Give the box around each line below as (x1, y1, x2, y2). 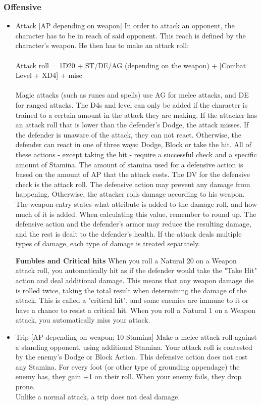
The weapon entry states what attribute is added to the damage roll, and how (15, 198, 257, 209)
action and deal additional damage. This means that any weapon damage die (15, 275, 254, 286)
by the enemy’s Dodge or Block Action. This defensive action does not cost (15, 351, 248, 362)
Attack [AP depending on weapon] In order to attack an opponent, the (15, 20, 235, 31)
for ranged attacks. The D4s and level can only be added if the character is (15, 99, 248, 110)
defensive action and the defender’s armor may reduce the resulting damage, (15, 218, 251, 229)
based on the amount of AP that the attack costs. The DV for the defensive (15, 169, 250, 179)
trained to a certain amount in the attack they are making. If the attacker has (15, 109, 257, 120)
